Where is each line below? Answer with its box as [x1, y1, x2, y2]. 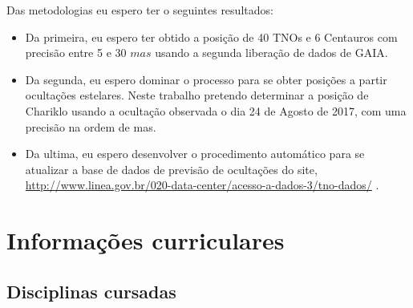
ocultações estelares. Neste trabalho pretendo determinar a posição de [25, 87, 369, 103]
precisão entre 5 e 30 [25, 44, 127, 61]
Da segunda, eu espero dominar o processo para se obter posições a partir [25, 71, 387, 87]
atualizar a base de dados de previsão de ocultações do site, [25, 160, 318, 177]
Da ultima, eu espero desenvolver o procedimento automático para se [25, 145, 365, 162]
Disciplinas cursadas [6, 278, 176, 303]
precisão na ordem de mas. [25, 118, 156, 135]
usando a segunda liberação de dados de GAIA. [155, 44, 388, 61]
